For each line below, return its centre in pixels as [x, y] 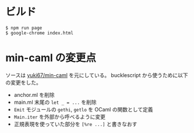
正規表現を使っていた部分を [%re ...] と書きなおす [75, 124]
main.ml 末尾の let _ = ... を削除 [55, 102]
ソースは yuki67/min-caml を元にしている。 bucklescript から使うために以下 [97, 75]
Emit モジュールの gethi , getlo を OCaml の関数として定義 [83, 109]
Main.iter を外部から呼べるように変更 [60, 117]
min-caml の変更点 [51, 58]
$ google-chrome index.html [40, 33]
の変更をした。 [23, 82]
